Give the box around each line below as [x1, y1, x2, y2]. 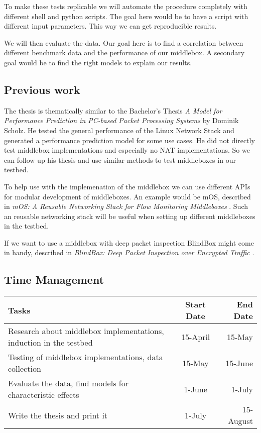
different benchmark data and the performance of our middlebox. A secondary [4, 47, 245, 58]
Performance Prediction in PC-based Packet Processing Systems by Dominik [4, 115, 239, 126]
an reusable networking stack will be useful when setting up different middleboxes [4, 210, 255, 221]
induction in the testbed [8, 337, 93, 349]
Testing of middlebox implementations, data [8, 351, 163, 363]
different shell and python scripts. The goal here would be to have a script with [4, 11, 248, 21]
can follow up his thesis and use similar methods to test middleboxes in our [4, 154, 236, 165]
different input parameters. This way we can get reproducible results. [4, 21, 217, 31]
